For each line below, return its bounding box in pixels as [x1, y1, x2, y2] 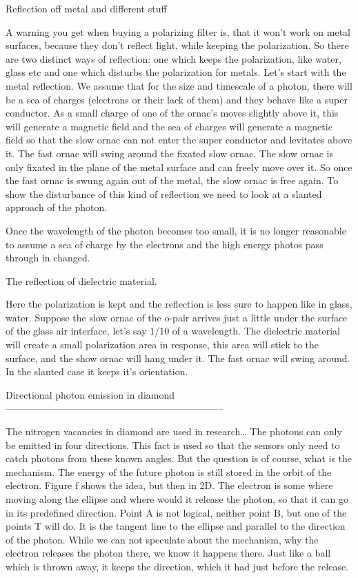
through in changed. [6, 250, 90, 265]
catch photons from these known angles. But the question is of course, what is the [6, 451, 352, 466]
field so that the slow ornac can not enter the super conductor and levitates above [6, 132, 352, 147]
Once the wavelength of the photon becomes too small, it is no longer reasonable [6, 223, 346, 237]
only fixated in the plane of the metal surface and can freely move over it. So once [6, 159, 352, 174]
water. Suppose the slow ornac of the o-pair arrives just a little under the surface [6, 310, 348, 324]
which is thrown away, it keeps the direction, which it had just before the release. [6, 559, 349, 573]
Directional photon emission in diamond [6, 387, 175, 401]
